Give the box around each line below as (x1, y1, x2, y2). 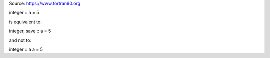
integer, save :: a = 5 (9, 28, 51, 34)
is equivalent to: (9, 19, 42, 25)
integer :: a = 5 (9, 10, 39, 16)
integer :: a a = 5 (9, 46, 43, 52)
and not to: (9, 37, 32, 43)
